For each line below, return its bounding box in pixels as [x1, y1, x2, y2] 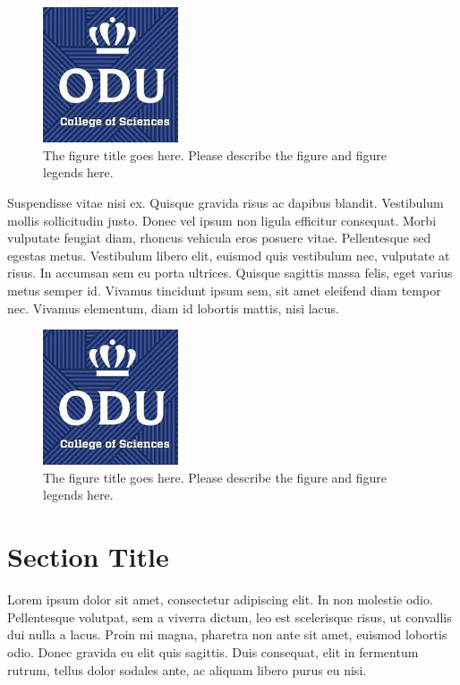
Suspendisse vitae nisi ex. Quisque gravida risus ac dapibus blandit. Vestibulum [7, 193, 444, 211]
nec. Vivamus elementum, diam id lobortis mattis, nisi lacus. [7, 298, 340, 317]
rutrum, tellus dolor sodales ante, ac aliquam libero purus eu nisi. [7, 660, 367, 679]
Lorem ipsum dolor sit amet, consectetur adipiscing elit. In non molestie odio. [7, 590, 433, 609]
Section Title [7, 538, 169, 575]
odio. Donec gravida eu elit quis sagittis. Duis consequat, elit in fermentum [7, 642, 419, 661]
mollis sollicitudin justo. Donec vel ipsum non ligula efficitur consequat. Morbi [7, 210, 437, 229]
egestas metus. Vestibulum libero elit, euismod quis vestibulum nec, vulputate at [7, 245, 450, 264]
